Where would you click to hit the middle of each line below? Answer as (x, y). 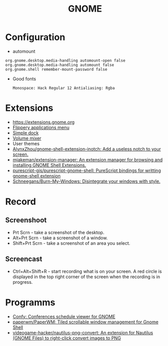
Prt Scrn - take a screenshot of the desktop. (58, 232)
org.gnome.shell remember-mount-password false (56, 69)
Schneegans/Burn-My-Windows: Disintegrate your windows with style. (87, 181)
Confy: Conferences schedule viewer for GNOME (64, 316)
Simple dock (26, 133)
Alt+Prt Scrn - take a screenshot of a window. (60, 238)
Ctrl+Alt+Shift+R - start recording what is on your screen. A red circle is (87, 271)
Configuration (35, 37)
